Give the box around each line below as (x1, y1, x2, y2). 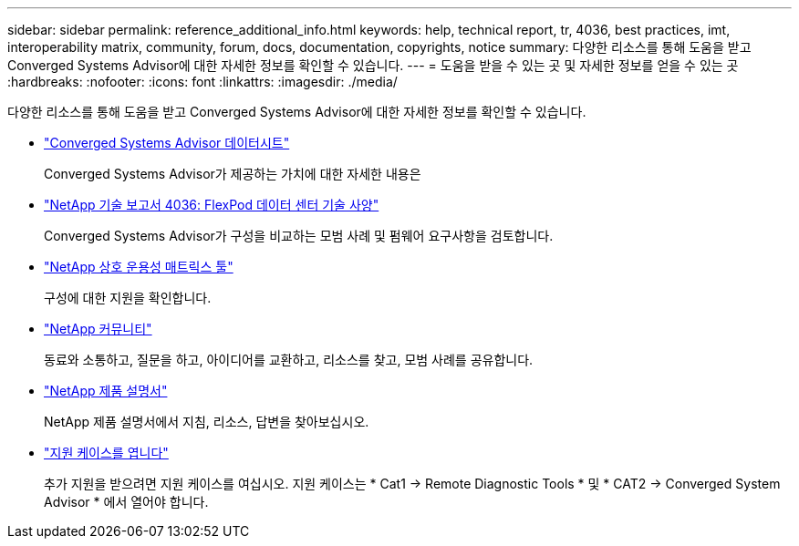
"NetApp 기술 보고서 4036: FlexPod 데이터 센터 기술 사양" (44, 197, 379, 212)
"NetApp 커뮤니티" (44, 321, 152, 336)
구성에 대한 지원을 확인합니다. (44, 290, 212, 305)
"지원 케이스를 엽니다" (44, 445, 169, 460)
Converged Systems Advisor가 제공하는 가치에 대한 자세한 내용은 (44, 166, 421, 181)
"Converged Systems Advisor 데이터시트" (44, 135, 290, 150)
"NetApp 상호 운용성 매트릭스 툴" (44, 259, 233, 274)
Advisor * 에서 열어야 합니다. (44, 494, 209, 510)
